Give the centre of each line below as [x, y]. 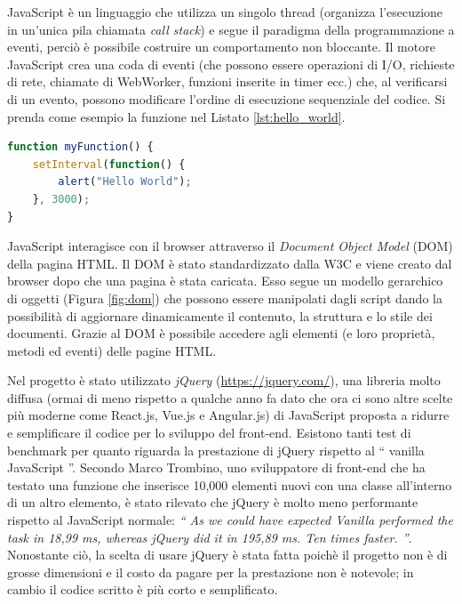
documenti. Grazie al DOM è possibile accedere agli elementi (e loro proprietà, [221, 333]
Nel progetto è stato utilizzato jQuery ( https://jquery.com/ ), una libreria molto [224, 380]
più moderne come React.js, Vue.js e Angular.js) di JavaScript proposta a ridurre [228, 415]
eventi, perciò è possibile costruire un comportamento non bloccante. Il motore [221, 47]
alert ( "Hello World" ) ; [125, 182]
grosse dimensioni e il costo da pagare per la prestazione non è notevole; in [211, 572]
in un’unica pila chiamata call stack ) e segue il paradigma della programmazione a [231, 29]
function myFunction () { [80, 147]
